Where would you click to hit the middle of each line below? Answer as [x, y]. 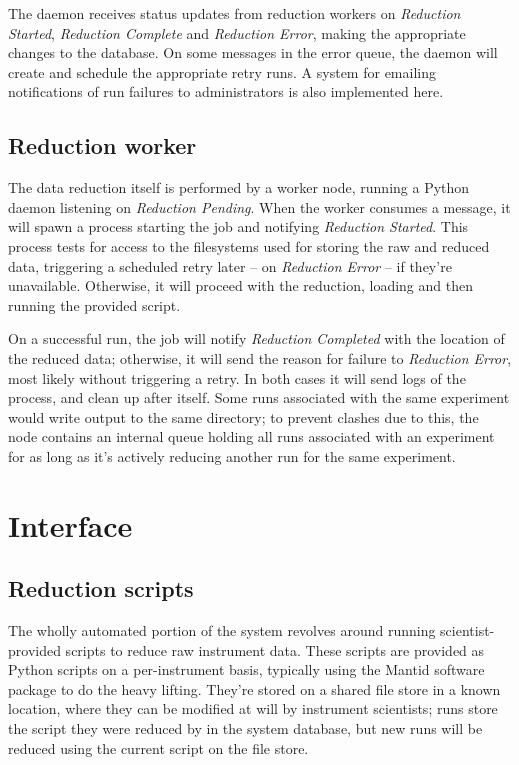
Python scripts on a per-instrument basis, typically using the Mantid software [246, 669]
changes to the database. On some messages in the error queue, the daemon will [253, 52]
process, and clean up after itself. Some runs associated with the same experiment [259, 397]
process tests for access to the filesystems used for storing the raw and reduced [249, 245]
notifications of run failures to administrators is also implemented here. [226, 91]
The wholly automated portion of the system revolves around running [222, 630]
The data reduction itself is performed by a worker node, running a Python [239, 187]
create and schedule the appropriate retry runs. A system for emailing [222, 71]
